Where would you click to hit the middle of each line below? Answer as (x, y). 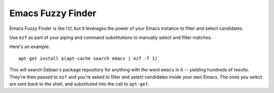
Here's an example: (30, 47)
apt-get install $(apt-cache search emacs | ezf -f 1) (88, 58)
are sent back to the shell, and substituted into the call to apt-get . (79, 84)
